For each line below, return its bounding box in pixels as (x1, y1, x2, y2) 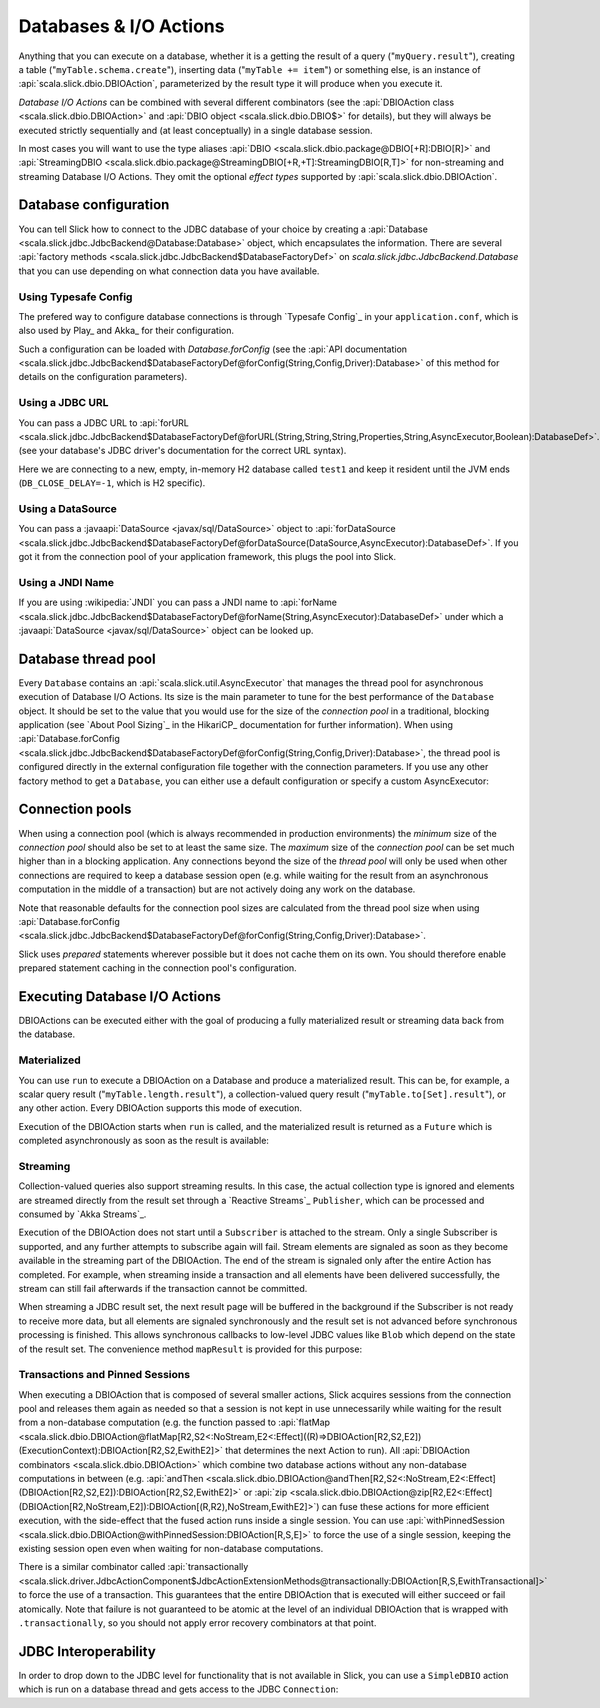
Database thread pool (18, 650, 156, 667)
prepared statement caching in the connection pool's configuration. (18, 962, 297, 974)
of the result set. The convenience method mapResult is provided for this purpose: (18, 1343, 363, 1355)
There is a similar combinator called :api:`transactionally (18, 1561, 249, 1573)
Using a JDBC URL (18, 396, 109, 410)
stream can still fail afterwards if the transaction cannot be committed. (18, 1282, 308, 1294)
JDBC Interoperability (18, 1643, 157, 1660)
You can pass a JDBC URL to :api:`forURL (18, 416, 189, 429)
